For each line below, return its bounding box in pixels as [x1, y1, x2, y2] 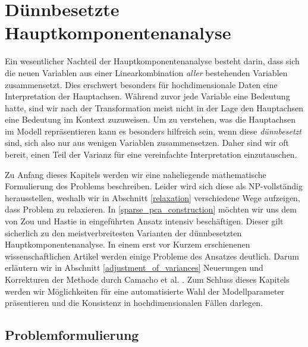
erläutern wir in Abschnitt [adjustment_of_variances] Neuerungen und [5, 261, 263, 274]
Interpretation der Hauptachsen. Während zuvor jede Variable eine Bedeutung [5, 90, 290, 102]
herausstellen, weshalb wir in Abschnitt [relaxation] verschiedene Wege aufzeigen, [5, 191, 300, 204]
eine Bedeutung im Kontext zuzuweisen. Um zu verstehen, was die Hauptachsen [5, 113, 296, 126]
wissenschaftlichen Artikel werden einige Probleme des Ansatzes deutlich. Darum [5, 249, 299, 262]
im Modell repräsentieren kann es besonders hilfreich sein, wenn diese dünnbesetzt [5, 124, 301, 137]
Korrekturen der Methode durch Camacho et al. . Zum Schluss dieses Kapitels [5, 273, 290, 285]
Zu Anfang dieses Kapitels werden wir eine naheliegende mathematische [5, 168, 266, 180]
